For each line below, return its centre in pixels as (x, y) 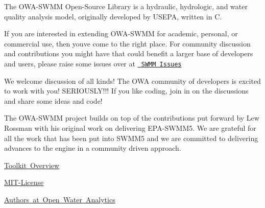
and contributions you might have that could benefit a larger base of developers (129, 53)
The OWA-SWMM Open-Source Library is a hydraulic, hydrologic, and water (126, 6)
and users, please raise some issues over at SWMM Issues (93, 63)
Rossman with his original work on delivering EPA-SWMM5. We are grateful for (130, 128)
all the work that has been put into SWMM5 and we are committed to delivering (131, 138)
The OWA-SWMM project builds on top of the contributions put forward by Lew (132, 118)
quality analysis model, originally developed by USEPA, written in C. (113, 16)
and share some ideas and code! (53, 100)
